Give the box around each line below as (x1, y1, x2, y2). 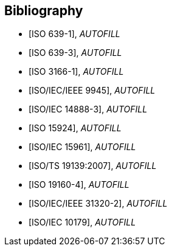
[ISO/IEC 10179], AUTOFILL (29, 217, 136, 228)
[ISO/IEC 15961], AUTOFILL (29, 142, 136, 153)
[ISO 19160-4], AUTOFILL (29, 179, 129, 190)
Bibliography (4, 3, 83, 18)
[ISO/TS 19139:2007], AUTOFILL (29, 160, 157, 171)
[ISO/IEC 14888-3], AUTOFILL (29, 104, 148, 115)
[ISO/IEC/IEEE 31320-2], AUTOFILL (29, 198, 168, 209)
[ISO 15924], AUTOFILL (29, 123, 122, 134)
